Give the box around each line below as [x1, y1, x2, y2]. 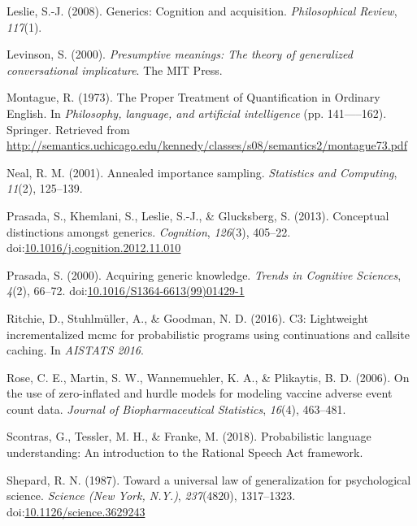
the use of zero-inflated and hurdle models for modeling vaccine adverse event [7, 385, 393, 402]
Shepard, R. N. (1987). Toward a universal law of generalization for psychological [7, 471, 411, 488]
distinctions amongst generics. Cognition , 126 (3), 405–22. [7, 223, 291, 240]
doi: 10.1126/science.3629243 [7, 502, 146, 519]
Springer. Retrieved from [7, 120, 130, 137]
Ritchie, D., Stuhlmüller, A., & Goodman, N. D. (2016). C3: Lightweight [7, 309, 369, 326]
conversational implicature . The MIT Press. [7, 61, 223, 78]
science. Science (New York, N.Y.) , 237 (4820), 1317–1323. [7, 487, 296, 504]
